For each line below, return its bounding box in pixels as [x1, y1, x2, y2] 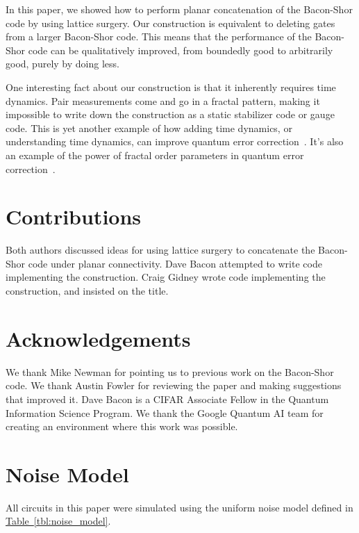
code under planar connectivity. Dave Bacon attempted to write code [28, 256, 322, 270]
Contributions [6, 202, 142, 231]
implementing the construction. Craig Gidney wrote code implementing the [6, 270, 326, 284]
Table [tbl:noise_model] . [6, 514, 111, 528]
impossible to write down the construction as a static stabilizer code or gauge [6, 107, 335, 122]
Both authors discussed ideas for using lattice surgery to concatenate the [6, 243, 315, 257]
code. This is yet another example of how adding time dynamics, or [6, 120, 292, 135]
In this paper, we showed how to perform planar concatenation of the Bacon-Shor [6, 2, 353, 16]
